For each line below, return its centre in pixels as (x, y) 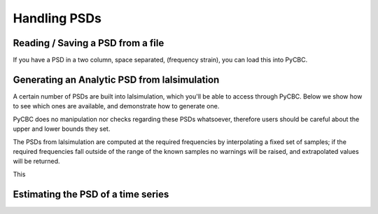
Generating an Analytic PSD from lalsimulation (116, 79)
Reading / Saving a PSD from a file (89, 43)
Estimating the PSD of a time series (91, 194)
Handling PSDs (57, 18)
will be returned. (36, 162)
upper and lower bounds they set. (62, 129)
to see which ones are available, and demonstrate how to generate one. (116, 106)
